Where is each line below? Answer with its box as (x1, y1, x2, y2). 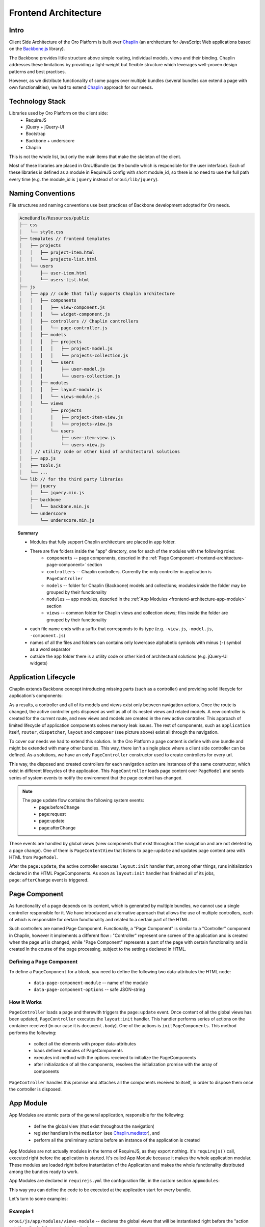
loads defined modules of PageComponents (33, 1048, 123, 1054)
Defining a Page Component (9, 959, 78, 965)
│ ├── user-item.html (19, 270, 87, 276)
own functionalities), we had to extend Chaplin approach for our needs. (9, 84, 153, 90)
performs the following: (9, 1030, 56, 1036)
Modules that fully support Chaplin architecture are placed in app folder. (30, 539, 176, 545)
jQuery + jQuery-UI (26, 124, 64, 130)
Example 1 (9, 1208, 34, 1215)
